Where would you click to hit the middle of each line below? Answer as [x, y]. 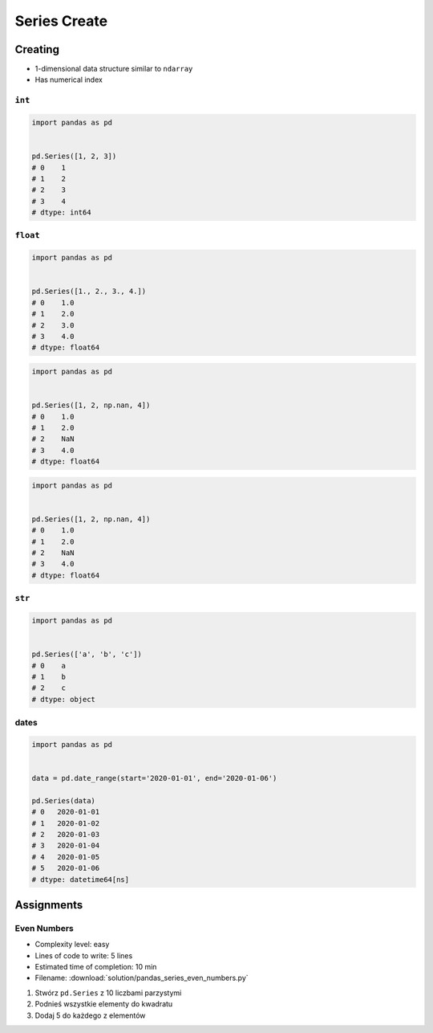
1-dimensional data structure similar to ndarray [114, 69]
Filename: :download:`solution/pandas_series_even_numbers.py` [142, 978]
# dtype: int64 [61, 212]
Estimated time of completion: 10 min [96, 967]
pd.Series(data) [64, 800]
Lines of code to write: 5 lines [84, 955]
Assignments [49, 905]
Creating [37, 49]
